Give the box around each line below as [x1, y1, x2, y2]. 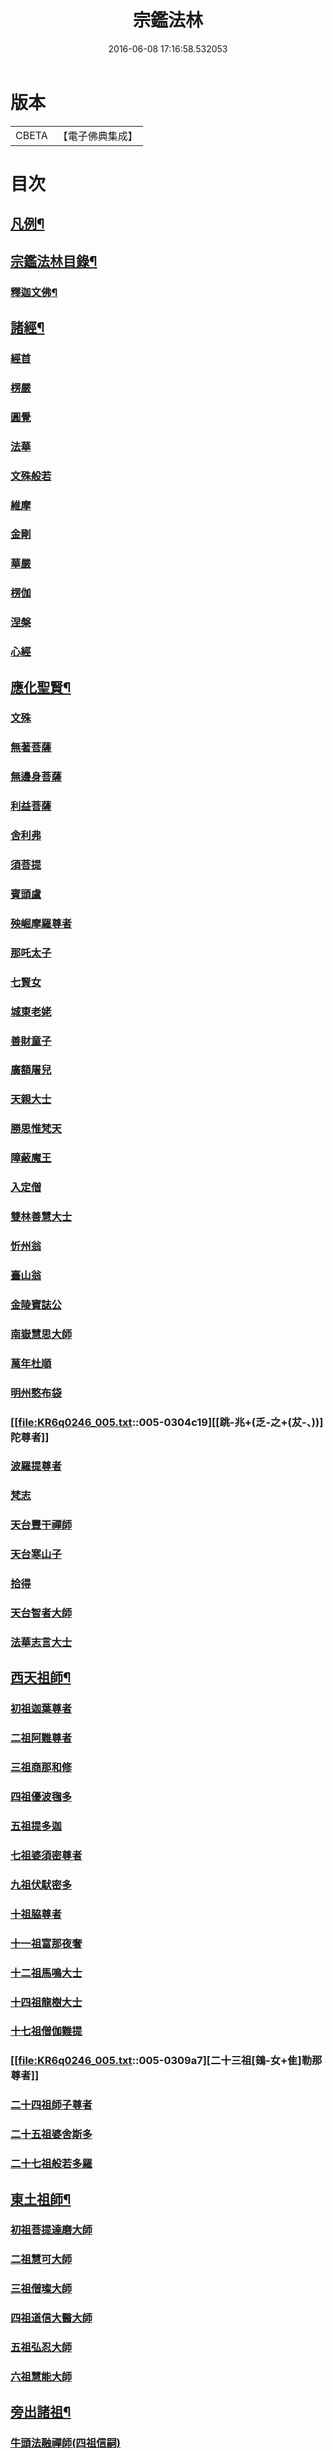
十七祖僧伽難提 [10, 2024, 83, 2038]
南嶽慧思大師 [10, 1327, 73, 1341]
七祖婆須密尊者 [10, 1848, 83, 1862]
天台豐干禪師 [10, 1518, 73, 1532]
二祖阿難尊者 [10, 1731, 73, 1745]
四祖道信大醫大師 [10, 2311, 93, 2325]
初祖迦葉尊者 [10, 1702, 73, 1716]
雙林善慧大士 [10, 1210, 73, 1224]
